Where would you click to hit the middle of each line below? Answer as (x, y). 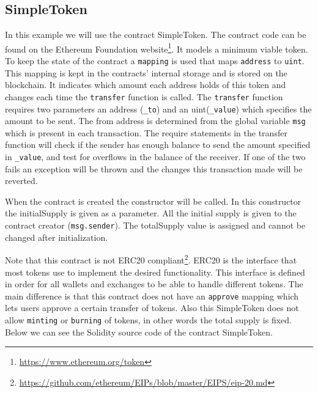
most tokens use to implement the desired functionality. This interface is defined (155, 272)
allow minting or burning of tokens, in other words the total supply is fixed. (148, 320)
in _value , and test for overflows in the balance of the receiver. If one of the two (155, 157)
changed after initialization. (57, 237)
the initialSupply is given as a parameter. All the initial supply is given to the (151, 213)
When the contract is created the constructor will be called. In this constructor (153, 201)
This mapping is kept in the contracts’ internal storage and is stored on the (146, 72)
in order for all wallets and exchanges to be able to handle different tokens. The (154, 284)
